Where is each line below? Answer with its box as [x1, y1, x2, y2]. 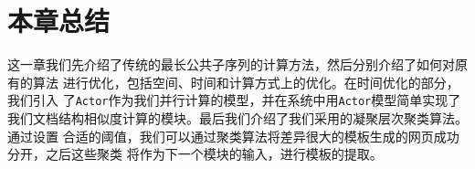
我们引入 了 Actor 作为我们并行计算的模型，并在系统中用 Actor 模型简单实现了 [7, 90, 461, 110]
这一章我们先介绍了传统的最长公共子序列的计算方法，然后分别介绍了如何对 [7, 55, 455, 74]
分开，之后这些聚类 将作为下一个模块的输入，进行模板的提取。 [7, 144, 383, 164]
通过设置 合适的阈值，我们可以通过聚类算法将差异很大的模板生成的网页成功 [7, 126, 459, 145]
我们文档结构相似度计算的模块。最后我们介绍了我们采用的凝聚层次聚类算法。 [7, 108, 468, 127]
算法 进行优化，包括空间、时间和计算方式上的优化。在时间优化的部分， [32, 72, 459, 91]
